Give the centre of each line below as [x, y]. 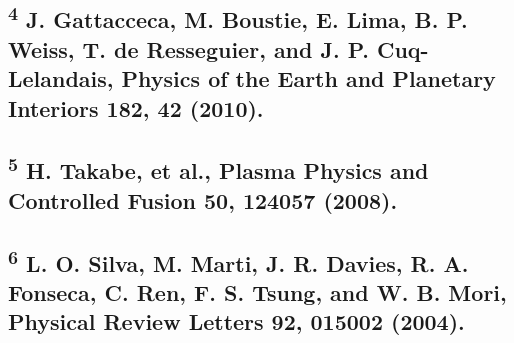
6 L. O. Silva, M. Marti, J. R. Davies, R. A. [238, 260]
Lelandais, [61, 78]
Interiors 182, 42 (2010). [136, 107]
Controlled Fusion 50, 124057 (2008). [203, 199]
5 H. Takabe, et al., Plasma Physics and [218, 168]
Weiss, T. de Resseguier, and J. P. [188, 48]
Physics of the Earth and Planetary [308, 78]
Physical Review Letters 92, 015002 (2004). [236, 321]
